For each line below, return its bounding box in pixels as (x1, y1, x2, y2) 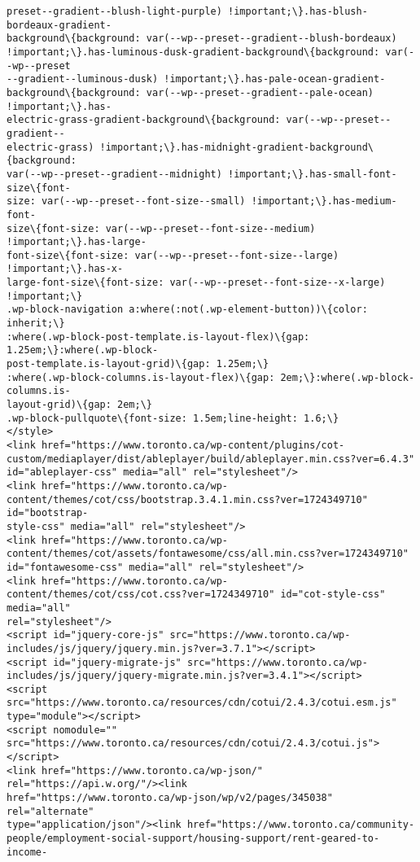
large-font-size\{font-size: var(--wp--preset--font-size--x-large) (7, 277, 386, 289)
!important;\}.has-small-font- (228, 168, 397, 180)
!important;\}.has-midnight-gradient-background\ (99, 141, 374, 153)
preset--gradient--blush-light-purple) (7, 6, 222, 17)
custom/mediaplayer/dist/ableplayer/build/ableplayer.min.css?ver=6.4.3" (7, 453, 415, 465)
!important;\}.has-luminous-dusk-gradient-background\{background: (7, 46, 380, 58)
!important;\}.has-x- (7, 263, 124, 275)
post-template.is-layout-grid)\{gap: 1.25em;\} (7, 358, 269, 370)
